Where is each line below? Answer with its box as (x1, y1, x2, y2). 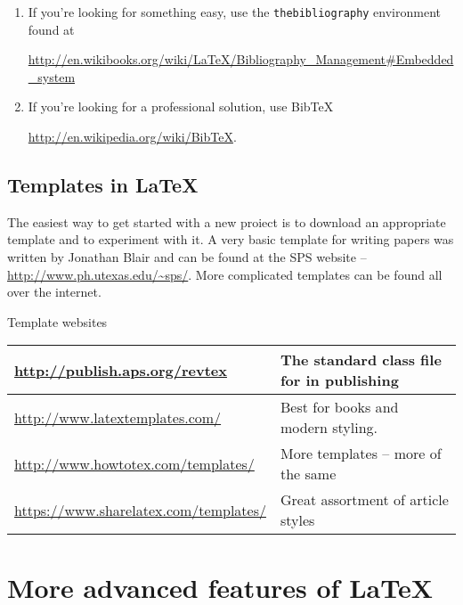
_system (28, 67, 76, 86)
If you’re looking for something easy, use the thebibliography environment (28, 3, 441, 20)
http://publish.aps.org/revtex (14, 359, 227, 380)
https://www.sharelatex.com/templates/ (14, 499, 266, 520)
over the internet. (7, 282, 102, 301)
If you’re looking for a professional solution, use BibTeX (28, 97, 334, 116)
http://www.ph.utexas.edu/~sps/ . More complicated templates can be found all (7, 265, 443, 283)
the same (280, 463, 337, 485)
